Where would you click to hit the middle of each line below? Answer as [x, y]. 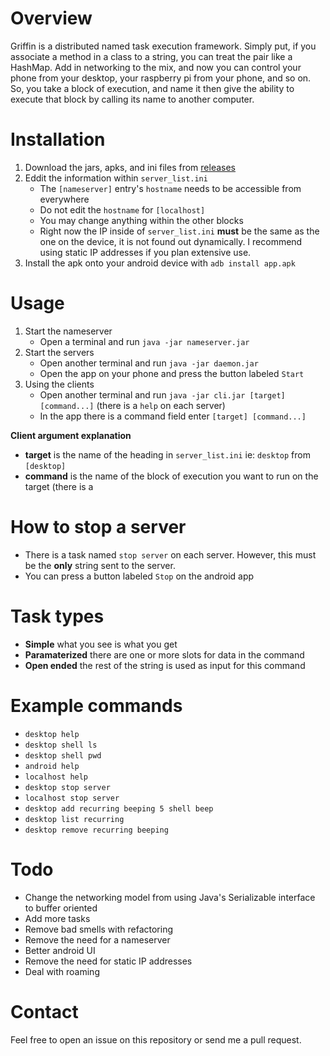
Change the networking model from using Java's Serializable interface [170, 897]
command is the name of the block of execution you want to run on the [171, 476]
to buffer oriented [61, 908]
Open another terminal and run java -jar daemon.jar [149, 363]
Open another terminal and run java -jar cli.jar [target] [162, 394]
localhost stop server [72, 798]
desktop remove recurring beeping [96, 830]
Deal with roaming [62, 971]
